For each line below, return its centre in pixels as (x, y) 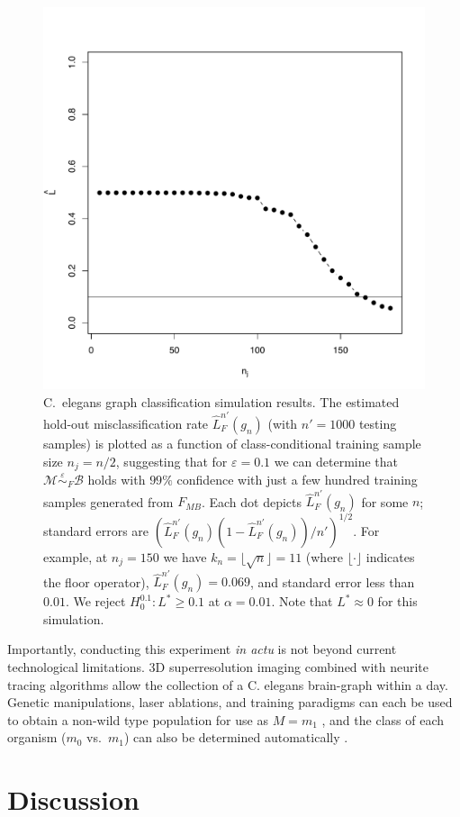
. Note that (302, 601)
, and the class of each (383, 719)
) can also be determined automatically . (236, 737)
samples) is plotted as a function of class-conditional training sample (232, 443)
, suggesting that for (171, 461)
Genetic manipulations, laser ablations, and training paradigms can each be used (230, 702)
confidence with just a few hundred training (297, 479)
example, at (76, 556)
